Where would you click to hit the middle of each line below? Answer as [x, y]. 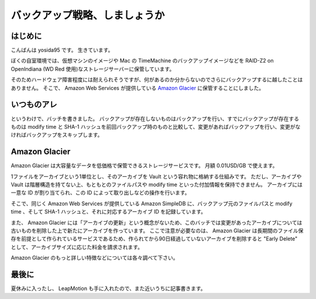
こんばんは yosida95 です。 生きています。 [62, 50]
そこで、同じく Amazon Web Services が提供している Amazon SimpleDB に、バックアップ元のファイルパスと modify [152, 203]
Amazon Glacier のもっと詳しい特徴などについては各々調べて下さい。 [95, 258]
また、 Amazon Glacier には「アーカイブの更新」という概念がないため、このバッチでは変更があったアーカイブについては [157, 222]
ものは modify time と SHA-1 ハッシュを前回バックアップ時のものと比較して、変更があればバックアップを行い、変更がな [156, 126]
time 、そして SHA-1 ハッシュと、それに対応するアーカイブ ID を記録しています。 [109, 212]
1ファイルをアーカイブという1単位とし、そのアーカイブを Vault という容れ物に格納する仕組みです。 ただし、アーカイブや [156, 176]
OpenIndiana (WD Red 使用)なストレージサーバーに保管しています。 [93, 69]
